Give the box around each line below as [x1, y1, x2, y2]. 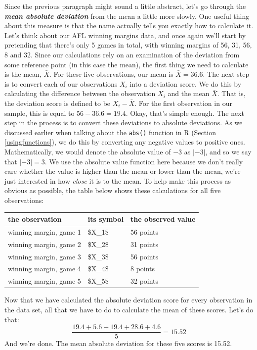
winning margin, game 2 [8, 239, 81, 249]
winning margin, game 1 [8, 226, 81, 237]
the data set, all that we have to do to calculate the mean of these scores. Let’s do [4, 304, 254, 314]
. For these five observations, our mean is [49, 69, 173, 79]
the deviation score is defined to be [4, 98, 111, 108]
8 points [130, 263, 155, 274]
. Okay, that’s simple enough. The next [126, 107, 244, 118]
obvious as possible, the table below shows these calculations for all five [4, 185, 221, 196]
